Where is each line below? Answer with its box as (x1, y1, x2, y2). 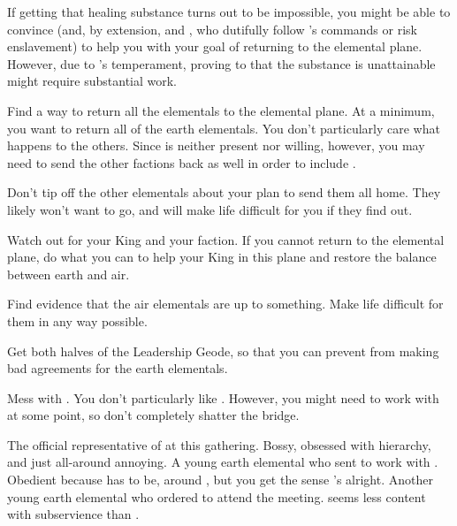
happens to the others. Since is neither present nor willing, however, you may (7, 136, 425, 155)
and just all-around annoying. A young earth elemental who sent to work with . (7, 453, 438, 471)
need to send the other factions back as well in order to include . (7, 153, 356, 172)
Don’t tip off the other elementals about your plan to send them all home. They (7, 183, 441, 202)
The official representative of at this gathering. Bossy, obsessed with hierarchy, (7, 435, 431, 454)
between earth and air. (7, 264, 130, 283)
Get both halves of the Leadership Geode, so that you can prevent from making (7, 341, 439, 360)
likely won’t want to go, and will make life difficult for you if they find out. (7, 200, 413, 218)
